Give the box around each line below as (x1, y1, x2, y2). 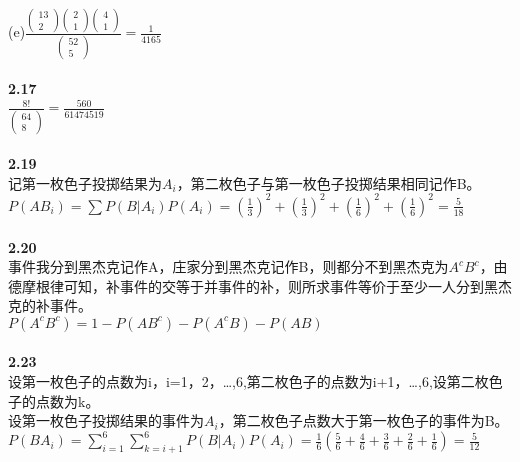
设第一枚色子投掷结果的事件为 (8, 410, 204, 431)
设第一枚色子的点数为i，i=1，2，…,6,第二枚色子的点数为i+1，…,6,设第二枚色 (8, 371, 503, 392)
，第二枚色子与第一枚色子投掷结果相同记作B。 (176, 172, 481, 193)
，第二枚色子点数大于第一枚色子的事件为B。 (218, 410, 509, 431)
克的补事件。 (8, 295, 92, 316)
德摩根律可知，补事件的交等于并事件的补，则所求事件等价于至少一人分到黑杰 (8, 275, 512, 296)
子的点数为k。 (8, 390, 100, 411)
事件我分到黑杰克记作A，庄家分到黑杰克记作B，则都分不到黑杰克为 (8, 256, 449, 277)
